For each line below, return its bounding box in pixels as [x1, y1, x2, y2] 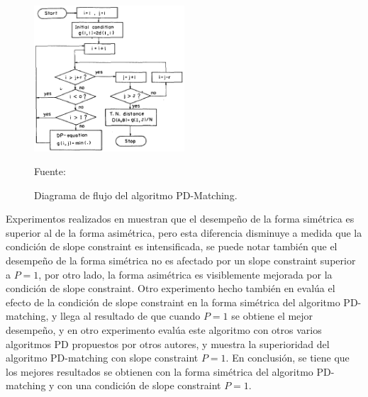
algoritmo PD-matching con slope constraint [6, 350, 199, 365]
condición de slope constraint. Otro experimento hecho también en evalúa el [6, 281, 335, 296]
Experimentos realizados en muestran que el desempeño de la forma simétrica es [6, 211, 355, 226]
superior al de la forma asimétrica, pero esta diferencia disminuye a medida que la [6, 225, 362, 240]
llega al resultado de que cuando [60, 308, 201, 323]
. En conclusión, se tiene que [225, 350, 350, 365]
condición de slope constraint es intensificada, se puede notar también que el [6, 239, 338, 254]
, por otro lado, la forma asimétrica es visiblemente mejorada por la [38, 267, 333, 281]
